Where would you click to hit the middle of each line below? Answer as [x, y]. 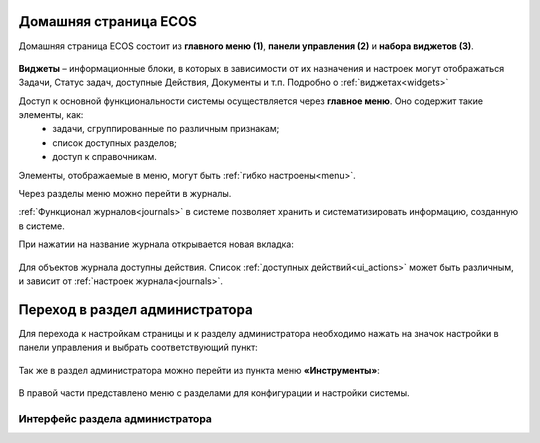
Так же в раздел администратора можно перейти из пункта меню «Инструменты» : [199, 370]
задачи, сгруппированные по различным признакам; [166, 129]
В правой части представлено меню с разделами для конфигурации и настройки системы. [214, 393]
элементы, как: [51, 115]
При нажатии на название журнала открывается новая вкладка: [156, 244]
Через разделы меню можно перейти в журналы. [125, 194]
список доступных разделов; [114, 142]
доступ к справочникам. [104, 157]
